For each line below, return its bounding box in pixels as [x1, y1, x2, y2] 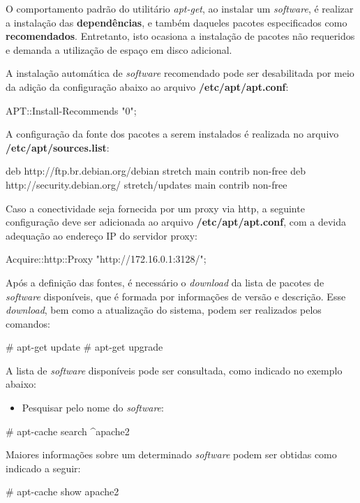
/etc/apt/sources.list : [6, 140, 110, 154]
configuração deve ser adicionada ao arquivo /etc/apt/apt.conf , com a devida [6, 214, 346, 229]
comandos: [6, 316, 50, 330]
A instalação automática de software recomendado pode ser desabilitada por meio [6, 66, 354, 80]
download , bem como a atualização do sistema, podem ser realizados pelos [6, 302, 322, 317]
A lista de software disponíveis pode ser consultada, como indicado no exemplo [6, 363, 343, 377]
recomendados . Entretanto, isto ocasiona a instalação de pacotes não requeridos [6, 29, 355, 43]
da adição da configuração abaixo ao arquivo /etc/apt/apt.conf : [6, 79, 289, 94]
